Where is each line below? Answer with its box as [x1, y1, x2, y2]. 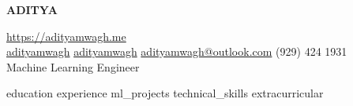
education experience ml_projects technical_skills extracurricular [6, 85, 324, 101]
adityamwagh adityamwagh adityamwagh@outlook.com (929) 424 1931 [6, 43, 347, 60]
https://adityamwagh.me [6, 27, 126, 44]
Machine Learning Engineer [6, 58, 140, 75]
